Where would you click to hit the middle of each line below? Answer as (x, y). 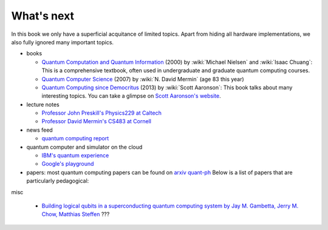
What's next (43, 16)
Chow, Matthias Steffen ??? (76, 214)
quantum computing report (75, 138)
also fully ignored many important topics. (63, 42)
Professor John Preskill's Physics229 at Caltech (102, 113)
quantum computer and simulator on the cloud (84, 147)
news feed (39, 130)
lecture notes (43, 104)
